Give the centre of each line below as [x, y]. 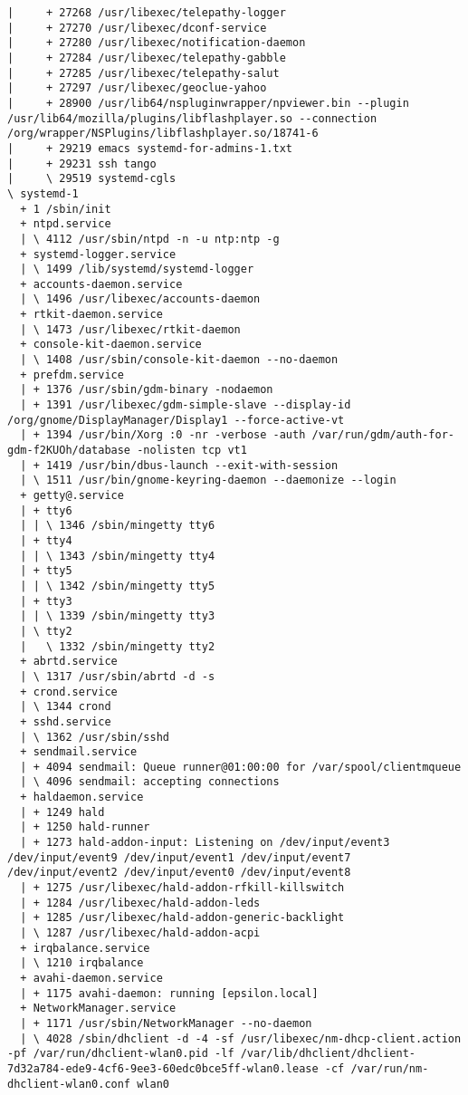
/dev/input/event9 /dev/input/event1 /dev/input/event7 [179, 857]
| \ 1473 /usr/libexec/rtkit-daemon [130, 329]
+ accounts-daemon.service [101, 284]
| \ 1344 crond [66, 707]
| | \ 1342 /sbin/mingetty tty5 [118, 586]
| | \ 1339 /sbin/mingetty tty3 [118, 616]
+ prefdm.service [72, 375]
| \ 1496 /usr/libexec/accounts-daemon [140, 299]
